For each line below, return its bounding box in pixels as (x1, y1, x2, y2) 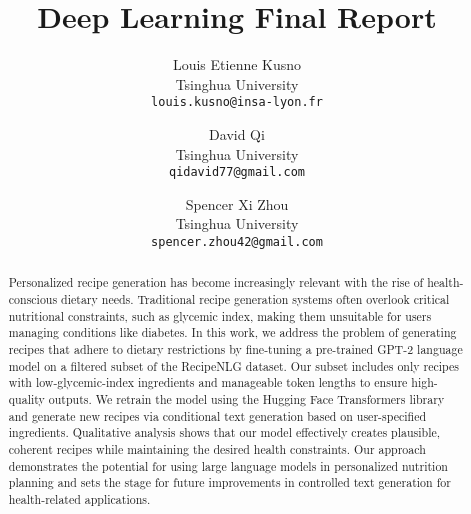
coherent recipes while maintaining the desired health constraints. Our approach (8, 441, 426, 458)
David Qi (209, 123, 265, 144)
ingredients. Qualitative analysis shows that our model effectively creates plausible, (8, 424, 441, 441)
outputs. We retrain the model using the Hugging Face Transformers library (48, 391, 445, 408)
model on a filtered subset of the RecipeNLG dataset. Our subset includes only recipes (8, 357, 459, 374)
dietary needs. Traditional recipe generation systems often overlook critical (61, 291, 450, 308)
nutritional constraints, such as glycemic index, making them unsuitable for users (8, 307, 432, 324)
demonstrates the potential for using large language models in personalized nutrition (8, 457, 448, 474)
